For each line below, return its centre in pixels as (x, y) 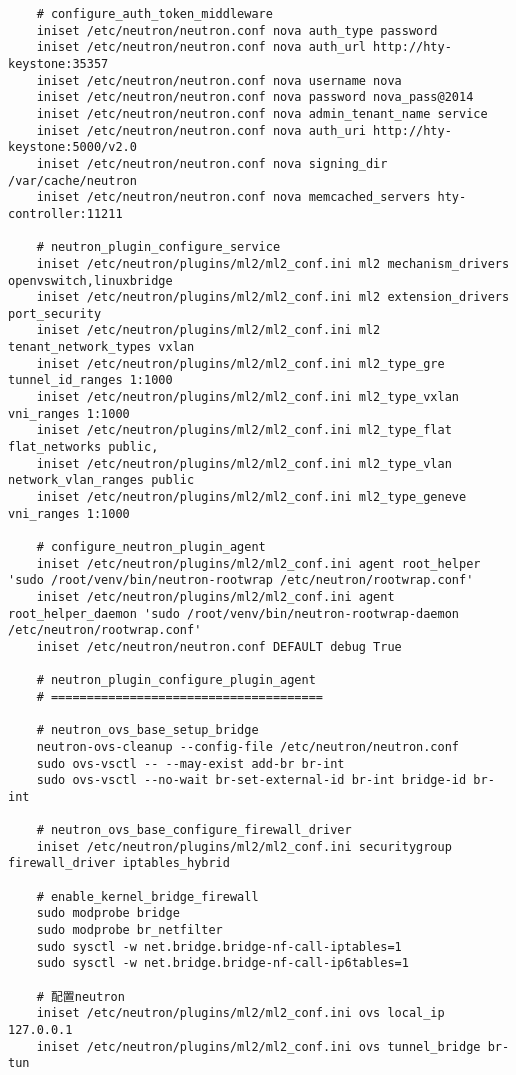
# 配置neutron (80, 996)
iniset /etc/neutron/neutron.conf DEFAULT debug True (219, 646)
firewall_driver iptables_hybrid (119, 863)
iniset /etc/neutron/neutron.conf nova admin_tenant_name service (262, 113)
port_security (55, 313)
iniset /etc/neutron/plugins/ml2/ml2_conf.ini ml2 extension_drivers (273, 297)
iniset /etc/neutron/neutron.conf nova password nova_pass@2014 (255, 97)
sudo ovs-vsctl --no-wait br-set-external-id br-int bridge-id (251, 780)
